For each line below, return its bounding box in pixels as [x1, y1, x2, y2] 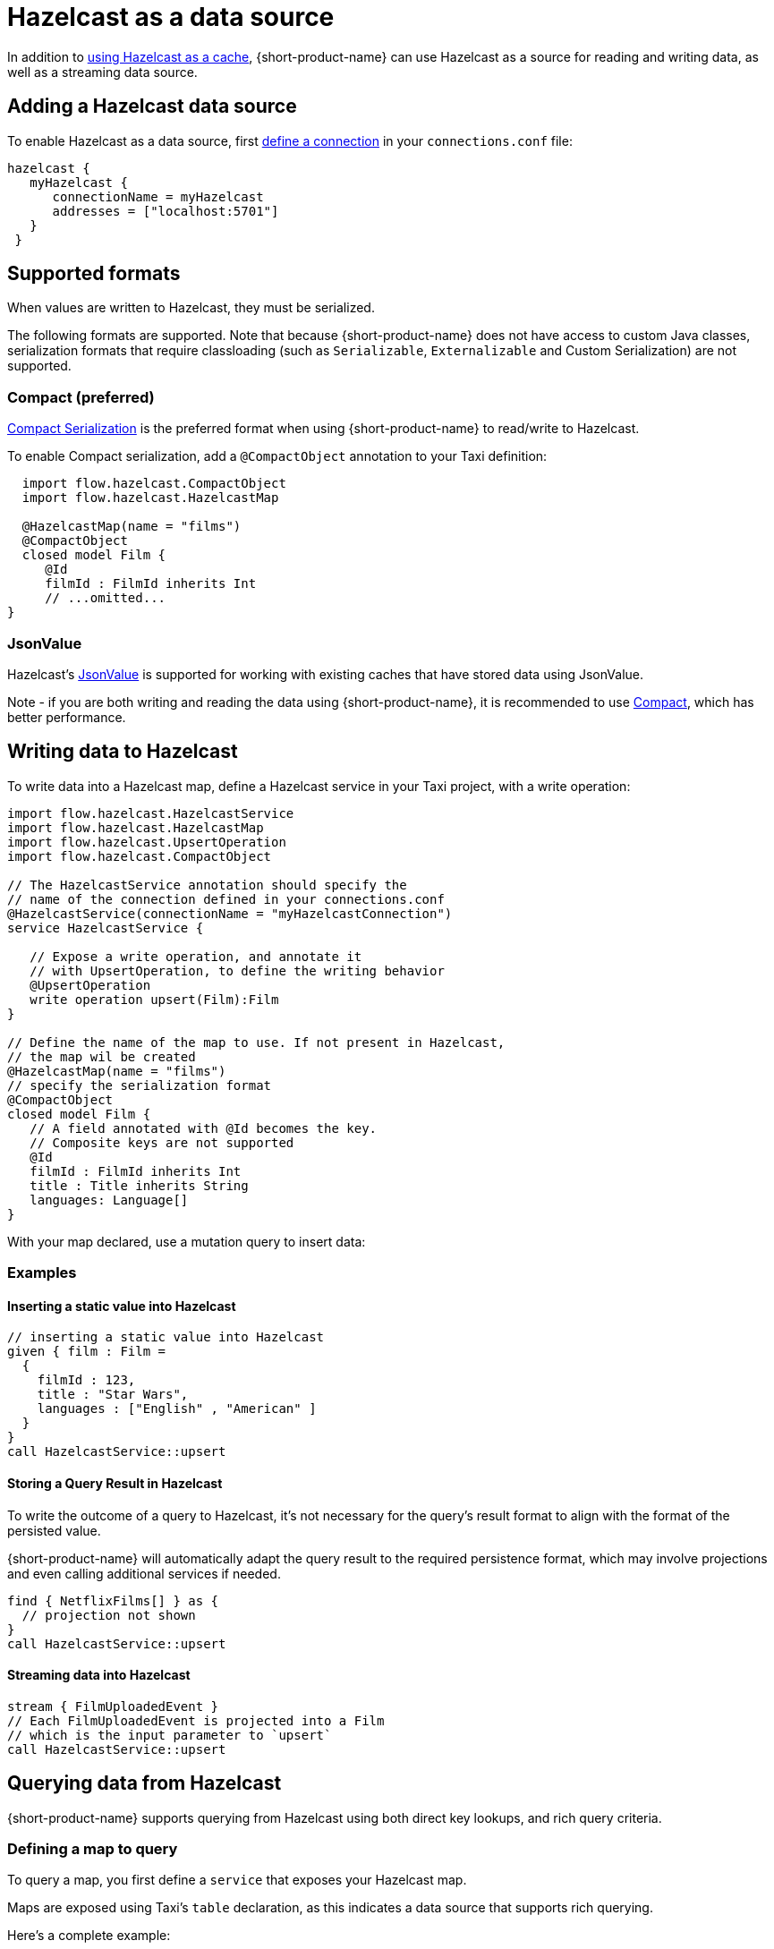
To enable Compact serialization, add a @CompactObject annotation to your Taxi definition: [7, 448, 548, 464]
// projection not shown [21, 1607, 196, 1622]
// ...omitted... [45, 591, 166, 606]
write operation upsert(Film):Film [30, 992, 279, 1007]
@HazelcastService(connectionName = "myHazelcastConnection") [7, 906, 453, 921]
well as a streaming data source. [7, 64, 198, 80]
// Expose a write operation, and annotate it [30, 949, 362, 964]
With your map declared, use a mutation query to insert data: [7, 1233, 366, 1249]
